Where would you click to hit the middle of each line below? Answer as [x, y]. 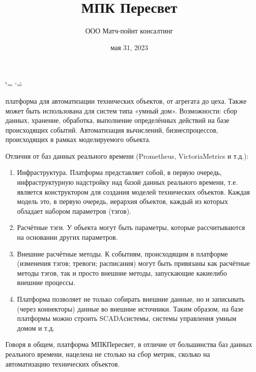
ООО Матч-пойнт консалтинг [129, 31]
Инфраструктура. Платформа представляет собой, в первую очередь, [119, 172]
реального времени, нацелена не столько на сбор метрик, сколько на [108, 354]
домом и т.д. [36, 328]
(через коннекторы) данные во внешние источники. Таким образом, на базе [130, 308]
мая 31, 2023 [129, 47]
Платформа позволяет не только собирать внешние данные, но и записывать [131, 299]
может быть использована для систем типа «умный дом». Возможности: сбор [121, 110]
